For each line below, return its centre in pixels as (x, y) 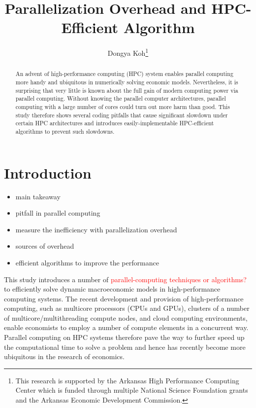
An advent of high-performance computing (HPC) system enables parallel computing (124, 74)
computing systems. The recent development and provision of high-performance (124, 298)
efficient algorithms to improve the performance (87, 262)
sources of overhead (45, 246)
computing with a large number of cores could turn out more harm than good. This (123, 106)
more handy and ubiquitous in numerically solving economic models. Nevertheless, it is (127, 82)
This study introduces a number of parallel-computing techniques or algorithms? (125, 279)
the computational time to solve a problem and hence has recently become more (125, 347)
